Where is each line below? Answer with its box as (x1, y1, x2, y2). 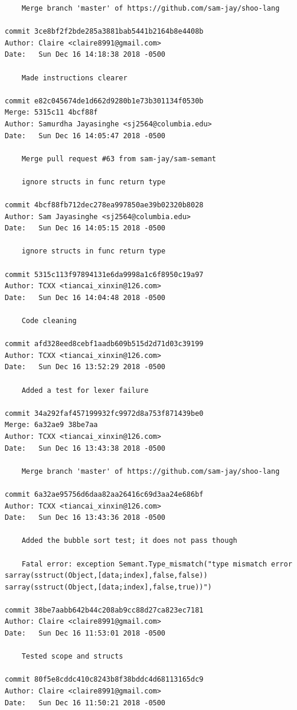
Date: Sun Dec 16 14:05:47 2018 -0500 (5, 131, 166, 140)
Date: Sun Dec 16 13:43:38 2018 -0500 (5, 444, 166, 452)
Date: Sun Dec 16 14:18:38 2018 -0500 (5, 50, 166, 59)
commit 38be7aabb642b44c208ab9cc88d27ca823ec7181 (5, 605, 204, 614)
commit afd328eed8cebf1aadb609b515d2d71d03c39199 (5, 340, 204, 349)
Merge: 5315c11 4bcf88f (5, 108, 98, 117)
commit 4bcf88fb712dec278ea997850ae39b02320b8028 (5, 201, 204, 210)
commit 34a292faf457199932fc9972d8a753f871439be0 (5, 409, 204, 418)
